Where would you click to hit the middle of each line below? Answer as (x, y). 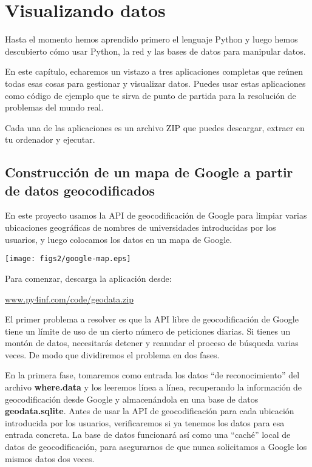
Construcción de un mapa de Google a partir (149, 172)
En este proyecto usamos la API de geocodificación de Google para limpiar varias (156, 215)
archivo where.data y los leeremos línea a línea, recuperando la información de (154, 387)
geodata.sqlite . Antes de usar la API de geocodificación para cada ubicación (150, 411)
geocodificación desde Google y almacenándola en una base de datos (132, 399)
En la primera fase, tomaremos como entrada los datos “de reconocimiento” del (152, 375)
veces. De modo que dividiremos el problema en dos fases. (112, 354)
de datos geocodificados (80, 190)
